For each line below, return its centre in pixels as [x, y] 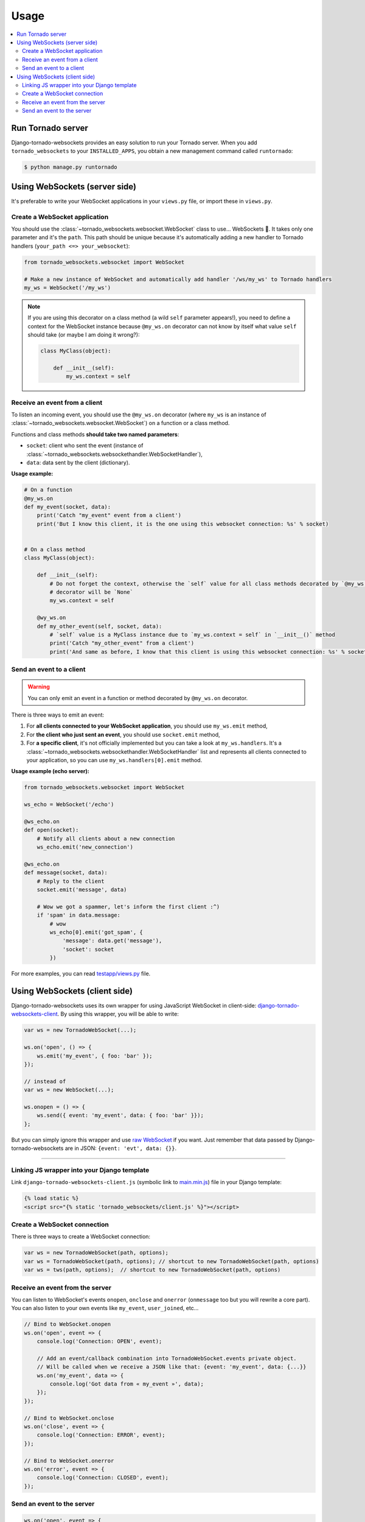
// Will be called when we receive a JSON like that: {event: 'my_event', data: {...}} [172, 1367]
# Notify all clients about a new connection [106, 838]
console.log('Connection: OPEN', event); [99, 1341]
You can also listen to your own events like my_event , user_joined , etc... [105, 1308]
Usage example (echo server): [50, 771]
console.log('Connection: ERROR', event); [101, 1435]
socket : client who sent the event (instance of [85, 446]
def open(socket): [51, 830]
